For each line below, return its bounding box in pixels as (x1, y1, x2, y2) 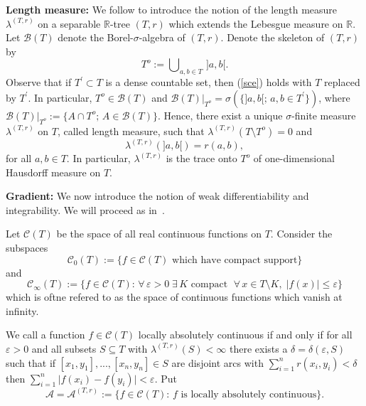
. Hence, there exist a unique (158, 107, 283, 122)
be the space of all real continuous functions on (56, 226, 262, 241)
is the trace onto (166, 151, 237, 165)
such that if (6, 355, 56, 370)
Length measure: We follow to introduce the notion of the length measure (6, 2, 338, 16)
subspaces (6, 240, 48, 255)
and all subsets (31, 341, 97, 356)
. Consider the (270, 226, 333, 241)
